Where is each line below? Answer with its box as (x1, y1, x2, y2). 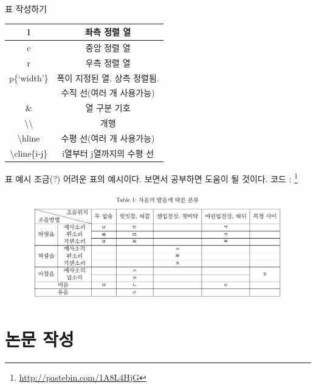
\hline (18, 132, 40, 144)
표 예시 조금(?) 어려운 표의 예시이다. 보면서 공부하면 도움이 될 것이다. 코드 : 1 (5, 170, 298, 185)
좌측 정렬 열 (85, 26, 131, 38)
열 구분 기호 (85, 101, 131, 114)
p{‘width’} (9, 71, 49, 84)
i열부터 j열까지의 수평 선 (62, 146, 154, 159)
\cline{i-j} (10, 146, 48, 159)
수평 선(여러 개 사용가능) (61, 132, 155, 144)
